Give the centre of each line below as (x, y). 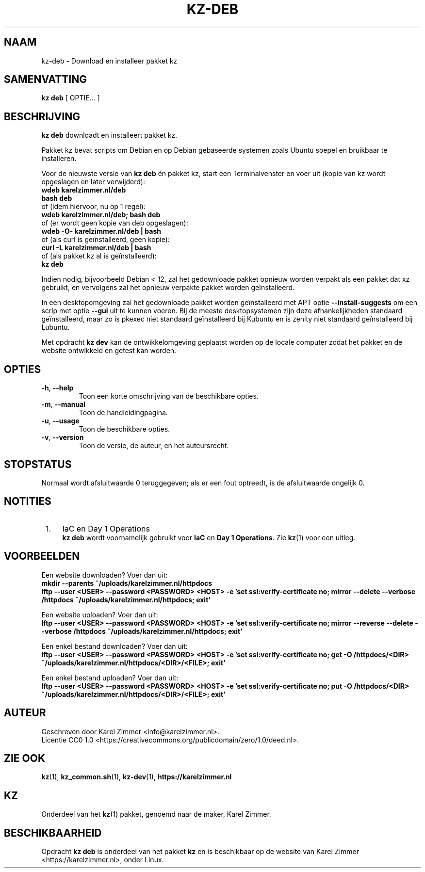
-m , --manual (64, 404)
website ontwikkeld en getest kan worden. (109, 351)
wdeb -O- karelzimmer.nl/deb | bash (101, 231)
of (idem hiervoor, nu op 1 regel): (93, 207)
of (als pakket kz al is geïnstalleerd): (99, 256)
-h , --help (57, 388)
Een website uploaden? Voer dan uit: (100, 614)
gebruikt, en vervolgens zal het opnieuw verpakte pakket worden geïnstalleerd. (168, 288)
